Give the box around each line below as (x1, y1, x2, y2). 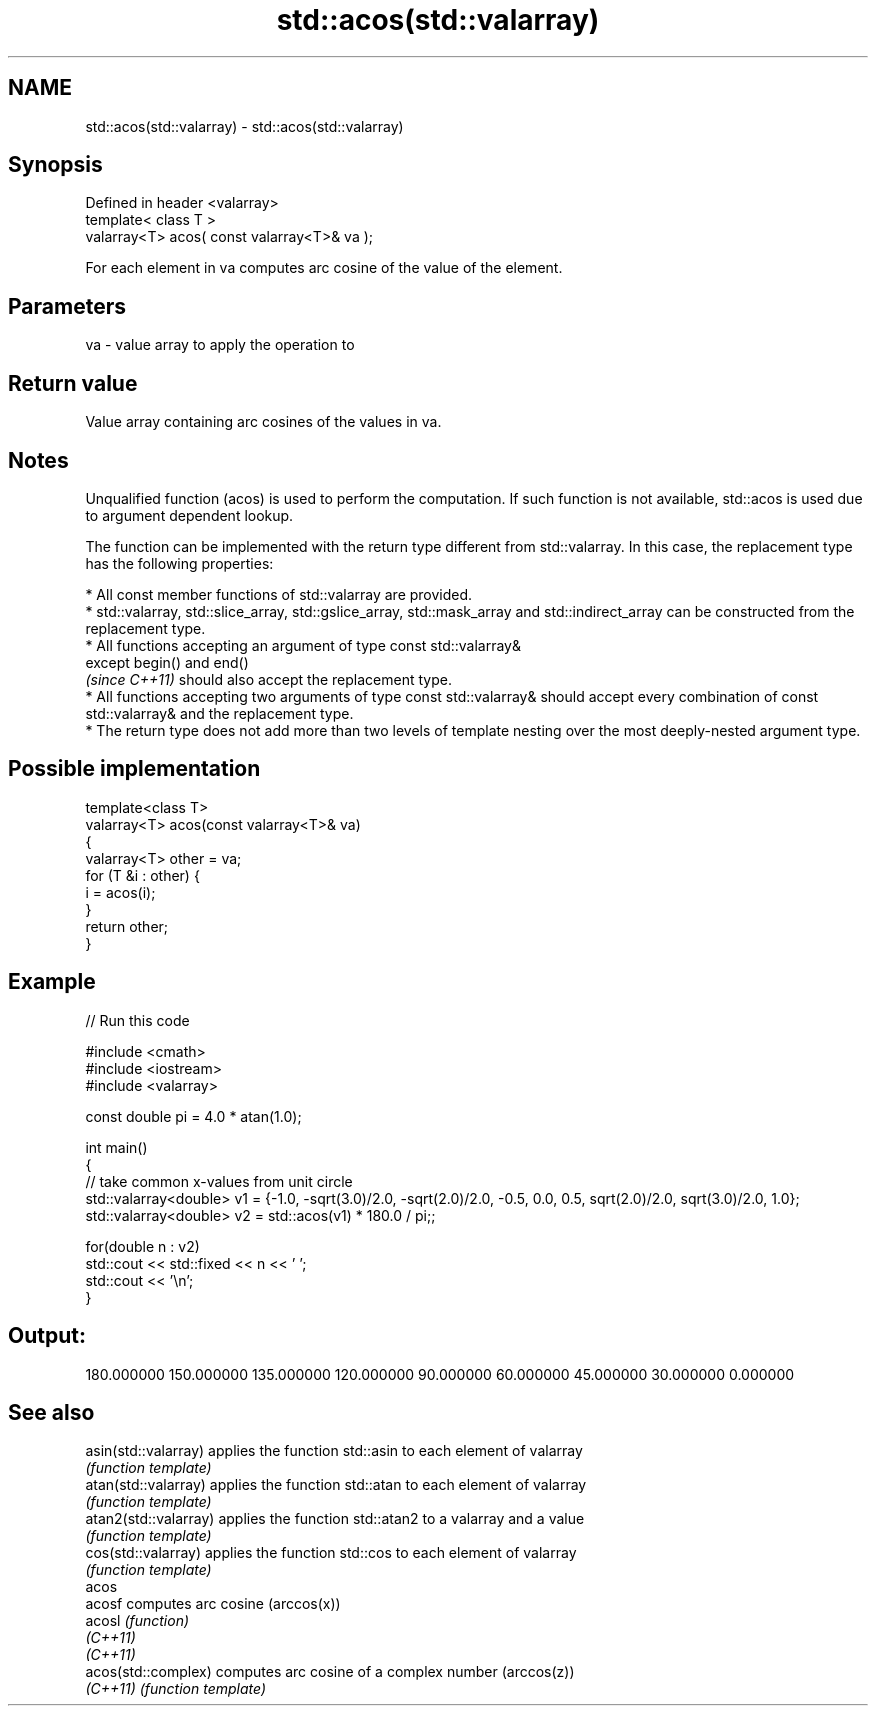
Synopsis (8, 152, 103, 178)
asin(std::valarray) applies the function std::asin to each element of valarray (85, 1442, 583, 1460)
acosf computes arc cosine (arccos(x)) (85, 1595, 341, 1613)
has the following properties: (85, 554, 274, 572)
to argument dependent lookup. (85, 506, 294, 524)
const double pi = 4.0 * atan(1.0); (85, 1107, 302, 1125)
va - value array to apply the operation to (85, 336, 355, 354)
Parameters (8, 293, 126, 319)
